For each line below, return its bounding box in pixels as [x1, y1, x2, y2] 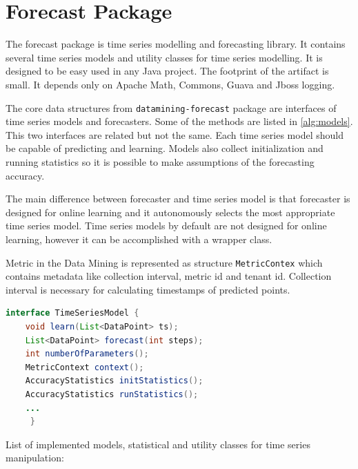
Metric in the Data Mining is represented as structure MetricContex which [6, 255, 323, 269]
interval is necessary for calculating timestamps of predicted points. [6, 282, 290, 296]
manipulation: [6, 450, 64, 465]
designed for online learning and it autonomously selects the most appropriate [6, 204, 335, 219]
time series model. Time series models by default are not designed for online [6, 218, 327, 233]
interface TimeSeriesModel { [6, 308, 139, 318]
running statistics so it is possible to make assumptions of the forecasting [6, 154, 315, 169]
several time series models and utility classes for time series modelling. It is [6, 50, 323, 64]
